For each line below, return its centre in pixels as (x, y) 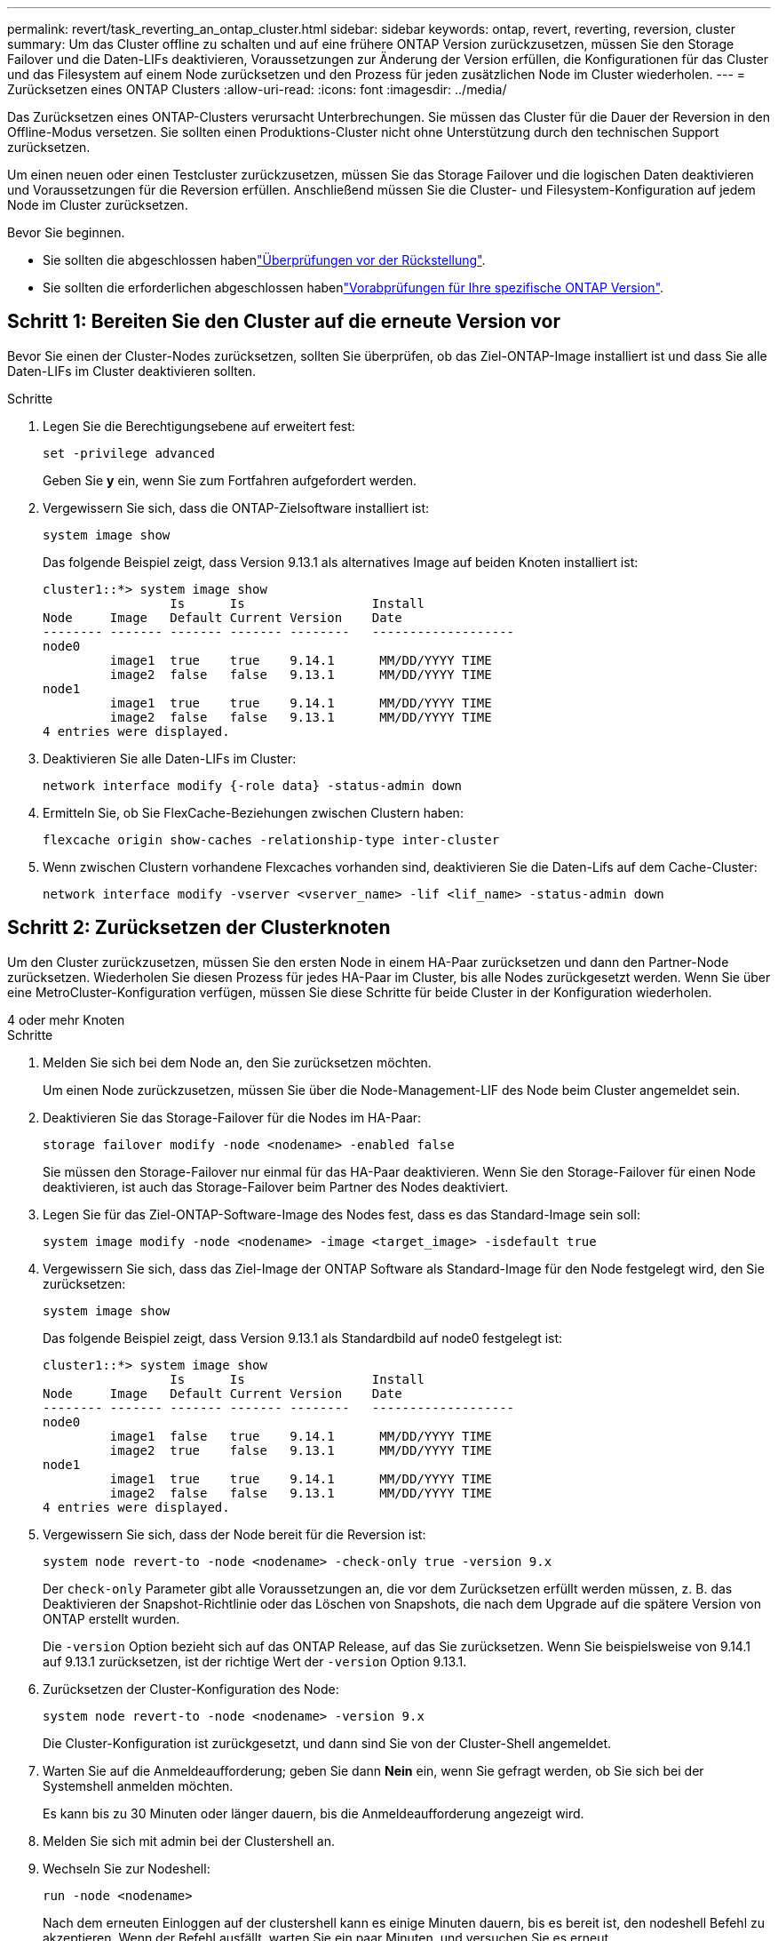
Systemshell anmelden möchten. (138, 1785)
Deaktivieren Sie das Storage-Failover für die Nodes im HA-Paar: (232, 1117)
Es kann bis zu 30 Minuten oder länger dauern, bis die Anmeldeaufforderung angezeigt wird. (314, 1813)
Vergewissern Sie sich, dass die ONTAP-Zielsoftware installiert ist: (236, 507)
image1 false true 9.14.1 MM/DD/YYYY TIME (301, 1436)
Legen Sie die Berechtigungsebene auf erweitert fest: (199, 426)
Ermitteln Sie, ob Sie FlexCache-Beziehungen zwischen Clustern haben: (253, 812)
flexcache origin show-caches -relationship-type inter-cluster (271, 839)
